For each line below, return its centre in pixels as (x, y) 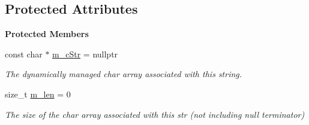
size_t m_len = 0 (38, 94)
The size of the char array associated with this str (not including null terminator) (155, 114)
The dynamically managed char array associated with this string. (124, 74)
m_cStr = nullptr (85, 54)
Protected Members (47, 34)
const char (24, 54)
